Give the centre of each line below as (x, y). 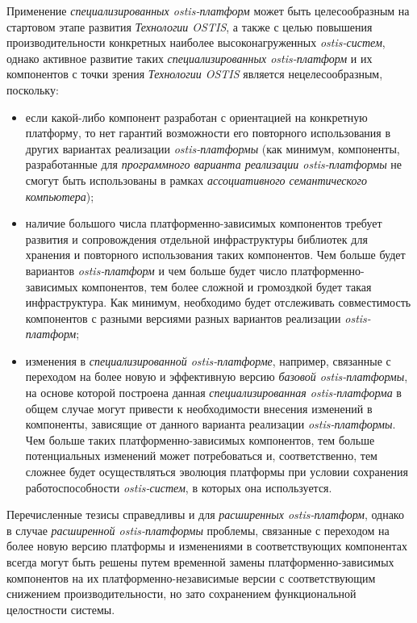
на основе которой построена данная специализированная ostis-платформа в (213, 393)
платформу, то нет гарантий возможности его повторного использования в (208, 133)
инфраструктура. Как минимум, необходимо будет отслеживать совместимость (218, 302)
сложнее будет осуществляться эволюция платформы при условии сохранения (217, 472)
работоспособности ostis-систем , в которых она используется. (179, 487)
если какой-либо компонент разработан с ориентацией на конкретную (196, 117)
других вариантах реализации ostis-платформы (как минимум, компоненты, (213, 148)
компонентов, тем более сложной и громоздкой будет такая (227, 286)
